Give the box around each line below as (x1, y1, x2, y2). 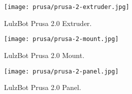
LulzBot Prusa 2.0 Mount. (4, 49, 84, 60)
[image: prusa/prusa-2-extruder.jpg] (4, 3, 129, 10)
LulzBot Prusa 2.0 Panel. (4, 82, 81, 92)
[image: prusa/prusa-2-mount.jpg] (4, 35, 119, 43)
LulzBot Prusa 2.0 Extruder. (4, 17, 92, 28)
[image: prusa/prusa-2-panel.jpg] (4, 67, 119, 75)
